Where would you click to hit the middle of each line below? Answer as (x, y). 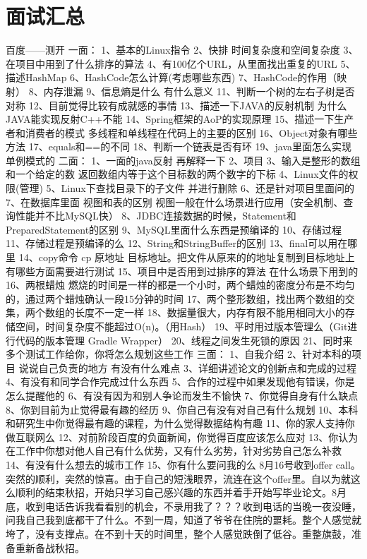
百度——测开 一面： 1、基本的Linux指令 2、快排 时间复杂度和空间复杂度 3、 (182, 50)
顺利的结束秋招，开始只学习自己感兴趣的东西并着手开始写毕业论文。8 (176, 492)
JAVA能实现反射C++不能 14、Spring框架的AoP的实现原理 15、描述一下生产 (180, 119)
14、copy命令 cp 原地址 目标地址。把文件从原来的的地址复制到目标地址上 (187, 257)
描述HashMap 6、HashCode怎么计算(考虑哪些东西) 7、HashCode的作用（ (172, 77)
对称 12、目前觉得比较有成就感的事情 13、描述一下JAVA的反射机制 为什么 (176, 105)
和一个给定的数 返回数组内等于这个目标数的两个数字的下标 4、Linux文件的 (177, 174)
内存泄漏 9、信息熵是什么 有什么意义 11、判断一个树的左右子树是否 (199, 91)
